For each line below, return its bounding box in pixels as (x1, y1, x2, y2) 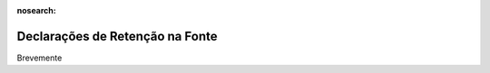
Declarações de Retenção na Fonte (16, 28, 218, 44)
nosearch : (16, 5, 56, 15)
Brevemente (16, 52, 63, 63)
